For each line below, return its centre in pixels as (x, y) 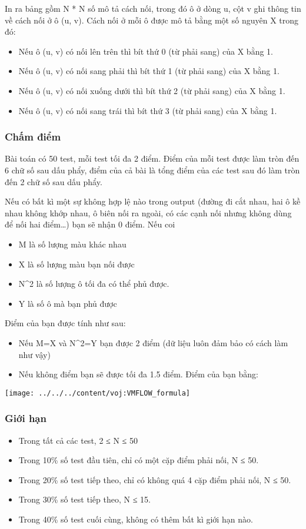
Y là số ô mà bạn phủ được (68, 303)
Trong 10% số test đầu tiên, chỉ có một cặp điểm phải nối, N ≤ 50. (139, 460)
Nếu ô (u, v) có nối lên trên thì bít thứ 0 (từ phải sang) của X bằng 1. (146, 51)
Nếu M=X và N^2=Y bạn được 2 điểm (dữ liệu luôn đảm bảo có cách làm (153, 342)
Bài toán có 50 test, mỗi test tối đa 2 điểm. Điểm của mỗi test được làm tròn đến (152, 158)
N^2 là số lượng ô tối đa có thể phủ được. (94, 284)
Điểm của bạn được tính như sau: (65, 323)
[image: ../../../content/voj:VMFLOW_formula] (97, 393)
